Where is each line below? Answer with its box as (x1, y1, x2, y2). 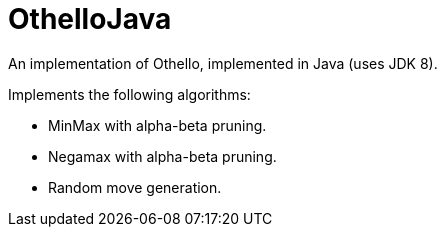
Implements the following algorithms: (8, 85, 251, 103)
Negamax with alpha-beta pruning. (48, 147, 277, 165)
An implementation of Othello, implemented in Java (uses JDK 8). (8, 54, 438, 72)
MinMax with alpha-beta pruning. (48, 116, 267, 134)
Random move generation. (48, 178, 222, 196)
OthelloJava (8, 2, 172, 36)
